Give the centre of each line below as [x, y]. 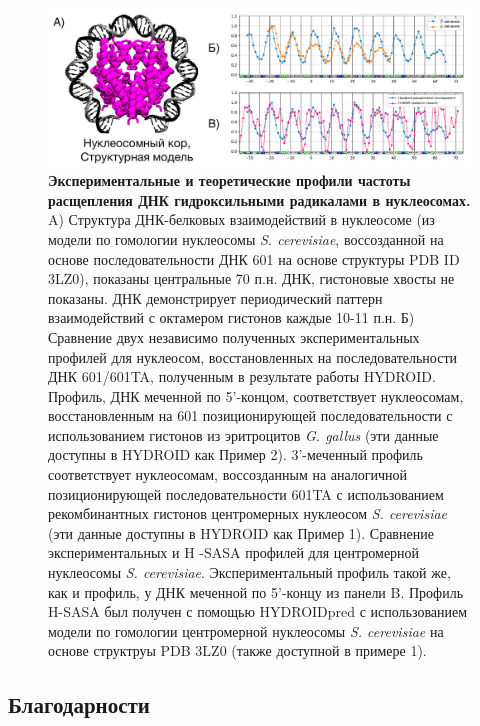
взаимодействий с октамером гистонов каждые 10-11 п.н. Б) [231, 317]
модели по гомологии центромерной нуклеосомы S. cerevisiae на [246, 630]
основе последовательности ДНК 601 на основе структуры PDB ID [254, 258]
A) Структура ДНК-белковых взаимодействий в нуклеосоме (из [241, 219]
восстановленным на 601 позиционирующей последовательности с [250, 415]
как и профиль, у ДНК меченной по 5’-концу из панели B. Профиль [256, 591]
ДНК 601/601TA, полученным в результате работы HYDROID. [242, 376]
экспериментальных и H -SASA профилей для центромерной [234, 552]
